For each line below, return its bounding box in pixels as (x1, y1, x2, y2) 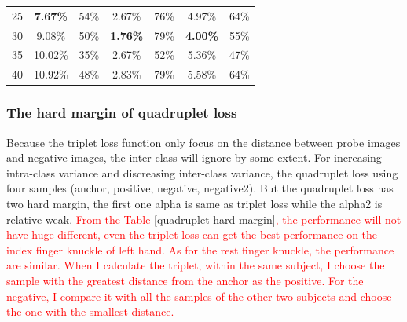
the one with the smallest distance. (6, 303, 174, 320)
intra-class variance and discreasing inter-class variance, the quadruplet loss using (6, 164, 398, 181)
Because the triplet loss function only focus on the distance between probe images (6, 134, 401, 150)
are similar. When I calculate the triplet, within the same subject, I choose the (6, 257, 385, 273)
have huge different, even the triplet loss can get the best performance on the (6, 226, 378, 243)
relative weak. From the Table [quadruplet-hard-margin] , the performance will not (6, 210, 401, 227)
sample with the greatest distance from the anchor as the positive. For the (6, 272, 364, 288)
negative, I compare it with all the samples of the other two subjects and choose (6, 287, 392, 304)
